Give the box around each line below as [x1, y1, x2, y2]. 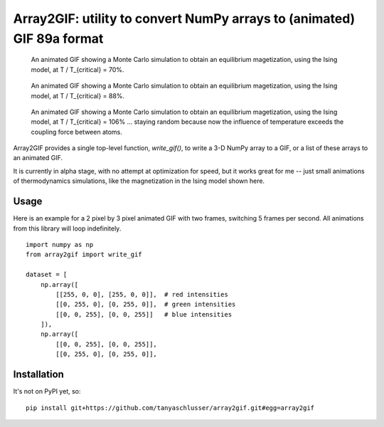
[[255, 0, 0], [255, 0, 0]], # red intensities [55, 290, 229, 298]
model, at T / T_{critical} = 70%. [31, 65, 124, 74]
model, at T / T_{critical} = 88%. [31, 91, 124, 100]
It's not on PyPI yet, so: [13, 387, 81, 396]
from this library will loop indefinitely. [13, 224, 122, 233]
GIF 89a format [13, 31, 104, 46]
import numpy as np [26, 241, 94, 248]
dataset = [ [26, 270, 68, 279]
